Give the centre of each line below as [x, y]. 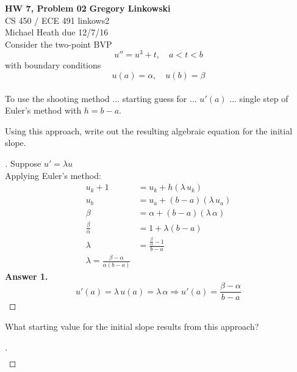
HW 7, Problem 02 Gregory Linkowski [88, 8]
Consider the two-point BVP [59, 44]
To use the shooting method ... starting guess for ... [101, 98]
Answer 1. [27, 276]
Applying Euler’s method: [53, 175]
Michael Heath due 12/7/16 [57, 32]
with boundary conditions [53, 65]
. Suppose [23, 163]
